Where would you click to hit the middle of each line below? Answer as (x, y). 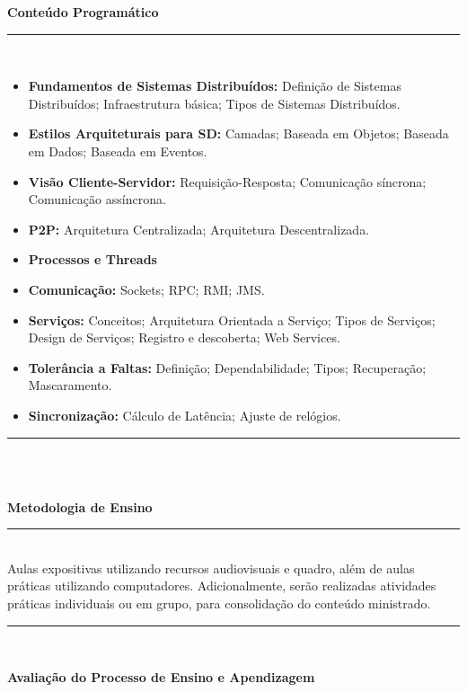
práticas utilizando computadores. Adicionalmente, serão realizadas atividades (222, 586)
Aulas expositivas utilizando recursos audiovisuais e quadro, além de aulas (211, 568)
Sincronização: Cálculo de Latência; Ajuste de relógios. (185, 415)
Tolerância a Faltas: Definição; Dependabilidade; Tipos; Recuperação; (227, 367)
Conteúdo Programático (83, 12)
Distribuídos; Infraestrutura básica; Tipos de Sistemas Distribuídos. (214, 103)
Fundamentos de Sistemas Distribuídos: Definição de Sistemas (215, 86)
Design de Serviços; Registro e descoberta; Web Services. (184, 337)
